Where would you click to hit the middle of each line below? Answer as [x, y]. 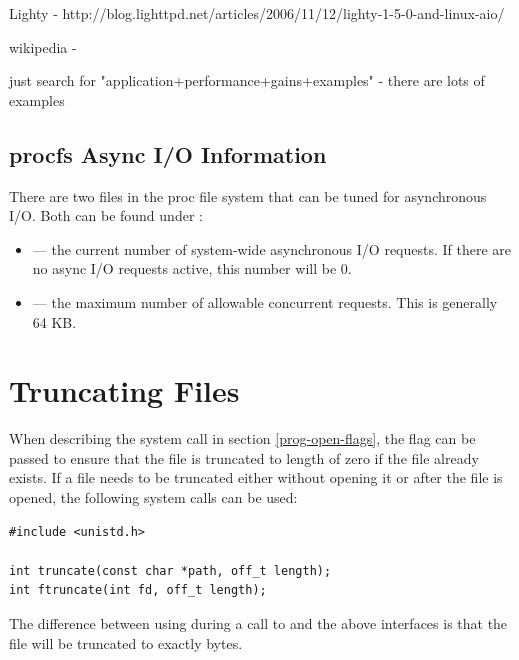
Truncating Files [124, 390]
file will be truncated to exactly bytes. [126, 642]
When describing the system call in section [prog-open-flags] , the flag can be [242, 438]
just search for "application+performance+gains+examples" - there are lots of [247, 80]
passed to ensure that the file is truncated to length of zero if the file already [244, 457]
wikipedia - [43, 46]
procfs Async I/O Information [168, 153]
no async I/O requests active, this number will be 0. [192, 268]
